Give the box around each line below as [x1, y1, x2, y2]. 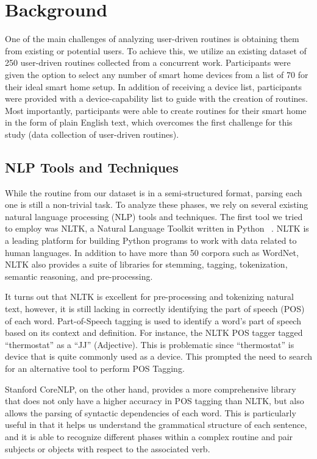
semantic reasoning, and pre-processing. [5, 269, 153, 282]
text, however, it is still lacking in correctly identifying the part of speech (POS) [5, 302, 305, 315]
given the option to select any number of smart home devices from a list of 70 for [5, 68, 308, 80]
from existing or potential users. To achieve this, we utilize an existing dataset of [5, 44, 307, 57]
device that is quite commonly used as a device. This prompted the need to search [5, 350, 313, 363]
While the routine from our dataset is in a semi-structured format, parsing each [5, 186, 302, 199]
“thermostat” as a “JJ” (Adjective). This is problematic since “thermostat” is [5, 338, 294, 350]
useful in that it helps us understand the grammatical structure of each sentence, [5, 418, 307, 431]
